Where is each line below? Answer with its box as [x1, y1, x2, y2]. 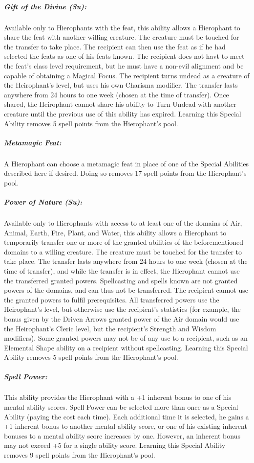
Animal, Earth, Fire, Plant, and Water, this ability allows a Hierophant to [4, 227, 227, 237]
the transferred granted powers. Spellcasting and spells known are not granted [4, 275, 238, 285]
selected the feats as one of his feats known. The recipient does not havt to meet [4, 51, 245, 61]
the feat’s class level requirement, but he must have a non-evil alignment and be [4, 60, 244, 70]
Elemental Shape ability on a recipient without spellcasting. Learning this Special [4, 342, 248, 352]
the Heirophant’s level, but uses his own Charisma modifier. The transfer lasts [4, 80, 238, 90]
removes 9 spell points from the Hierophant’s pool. [4, 450, 155, 460]
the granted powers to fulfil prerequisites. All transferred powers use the [4, 294, 219, 304]
